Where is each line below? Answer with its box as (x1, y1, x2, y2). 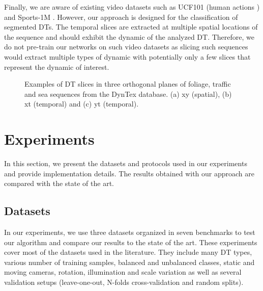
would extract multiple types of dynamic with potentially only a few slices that (4, 51, 251, 62)
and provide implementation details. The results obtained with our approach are (4, 168, 255, 178)
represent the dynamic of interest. (4, 61, 109, 72)
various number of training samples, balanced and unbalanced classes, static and (4, 256, 255, 267)
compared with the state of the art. (4, 178, 114, 189)
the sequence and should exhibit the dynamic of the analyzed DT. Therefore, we (4, 31, 254, 42)
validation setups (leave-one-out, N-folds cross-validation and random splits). (4, 277, 244, 287)
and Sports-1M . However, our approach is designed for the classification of (4, 11, 238, 22)
